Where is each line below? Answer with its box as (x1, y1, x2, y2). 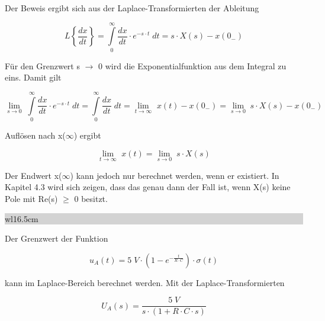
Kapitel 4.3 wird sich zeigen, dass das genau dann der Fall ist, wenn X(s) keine (5, 181, 291, 193)
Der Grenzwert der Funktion (5, 232, 108, 245)
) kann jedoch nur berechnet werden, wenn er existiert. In (70, 169, 279, 181)
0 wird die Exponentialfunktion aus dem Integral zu (98, 59, 287, 72)
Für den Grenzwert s (5, 59, 80, 72)
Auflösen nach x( (5, 129, 66, 142)
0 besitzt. (74, 192, 108, 205)
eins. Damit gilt (5, 71, 62, 84)
